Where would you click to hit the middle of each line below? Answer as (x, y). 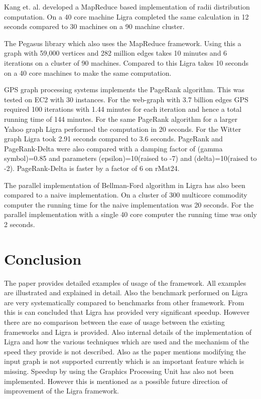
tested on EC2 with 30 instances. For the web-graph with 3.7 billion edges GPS (126, 99)
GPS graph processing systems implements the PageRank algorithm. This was (124, 89)
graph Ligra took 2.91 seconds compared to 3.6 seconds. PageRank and (113, 139)
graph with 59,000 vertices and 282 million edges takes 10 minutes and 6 (116, 53)
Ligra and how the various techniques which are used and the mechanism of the (126, 342)
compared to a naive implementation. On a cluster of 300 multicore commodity (126, 195)
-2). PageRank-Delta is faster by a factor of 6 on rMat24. (92, 168)
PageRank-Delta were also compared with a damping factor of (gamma (113, 148)
